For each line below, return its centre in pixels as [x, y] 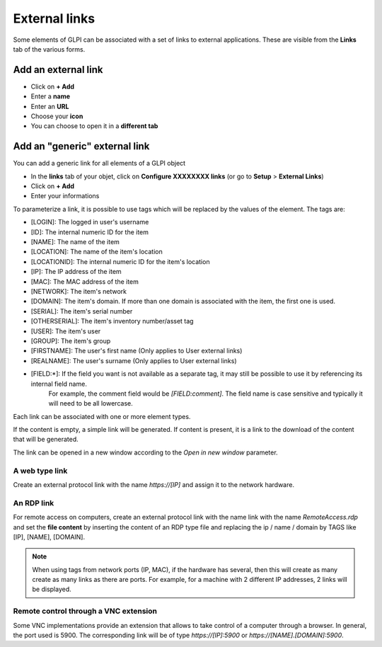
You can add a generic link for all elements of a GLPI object [99, 164]
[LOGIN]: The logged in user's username [90, 222]
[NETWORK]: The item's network [79, 291]
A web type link [40, 471]
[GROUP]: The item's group [71, 340]
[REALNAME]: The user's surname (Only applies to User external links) [134, 360]
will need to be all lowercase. [91, 403]
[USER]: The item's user [66, 331]
